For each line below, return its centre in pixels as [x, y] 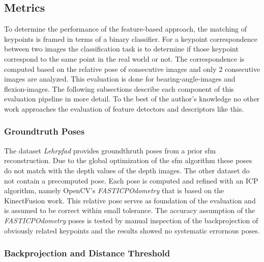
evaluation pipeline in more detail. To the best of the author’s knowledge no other [132, 99]
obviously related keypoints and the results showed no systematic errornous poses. [132, 230]
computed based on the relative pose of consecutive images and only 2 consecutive [132, 69]
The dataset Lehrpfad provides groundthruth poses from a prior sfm [110, 150]
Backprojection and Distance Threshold [87, 253]
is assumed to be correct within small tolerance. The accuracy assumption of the [130, 210]
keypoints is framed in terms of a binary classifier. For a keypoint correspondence [131, 38]
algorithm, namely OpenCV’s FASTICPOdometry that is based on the [114, 190]
